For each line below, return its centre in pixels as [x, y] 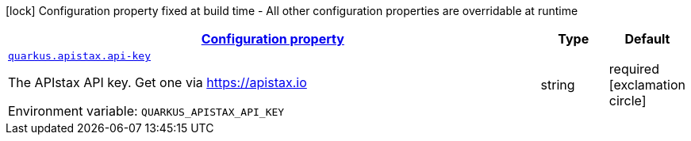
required [634, 69]
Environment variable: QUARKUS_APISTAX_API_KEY [146, 111]
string [558, 84]
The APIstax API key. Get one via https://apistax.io [157, 82]
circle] [628, 100]
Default [647, 39]
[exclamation [647, 84]
